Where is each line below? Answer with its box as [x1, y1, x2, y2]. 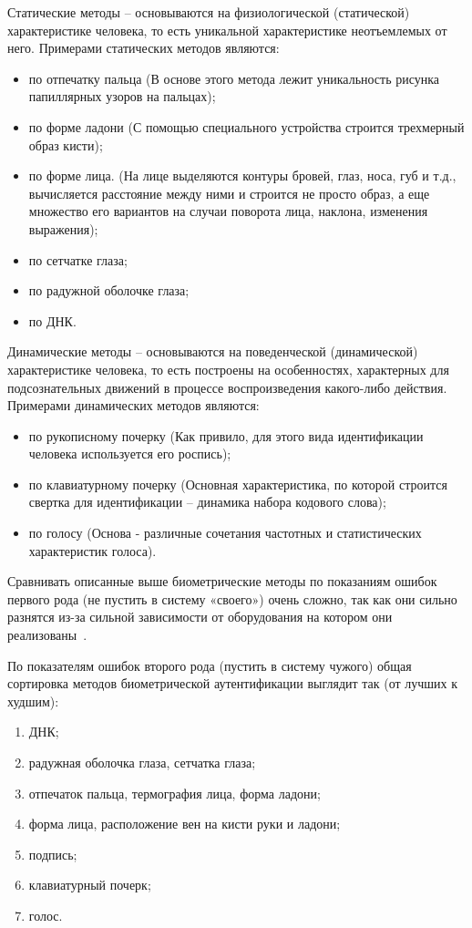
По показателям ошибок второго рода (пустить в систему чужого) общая [7, 655, 412, 675]
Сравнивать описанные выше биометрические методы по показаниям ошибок [7, 572, 437, 591]
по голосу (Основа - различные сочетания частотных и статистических [28, 523, 422, 542]
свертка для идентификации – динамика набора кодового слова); [28, 492, 386, 511]
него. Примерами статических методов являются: [7, 38, 280, 57]
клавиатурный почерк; [28, 875, 151, 894]
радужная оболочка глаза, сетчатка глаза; [28, 753, 256, 771]
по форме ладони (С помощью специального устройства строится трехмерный [28, 117, 465, 136]
